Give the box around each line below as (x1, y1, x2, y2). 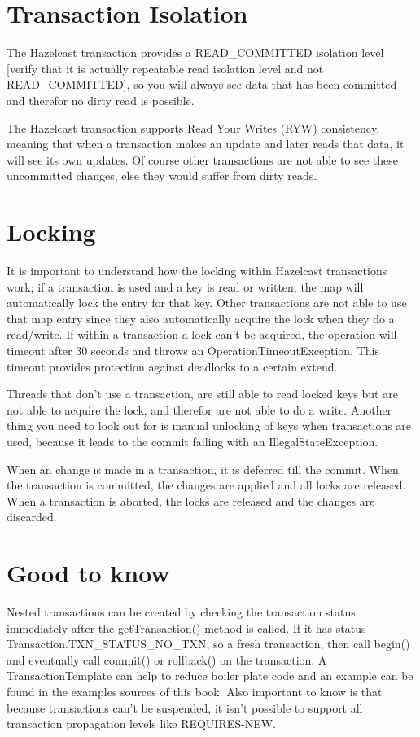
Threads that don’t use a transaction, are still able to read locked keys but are (7, 385, 398, 402)
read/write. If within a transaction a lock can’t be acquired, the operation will (7, 326, 397, 343)
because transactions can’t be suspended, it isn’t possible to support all (7, 699, 363, 716)
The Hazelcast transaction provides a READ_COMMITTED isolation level (7, 44, 384, 61)
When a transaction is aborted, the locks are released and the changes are (7, 492, 375, 509)
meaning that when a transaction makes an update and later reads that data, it (7, 135, 405, 152)
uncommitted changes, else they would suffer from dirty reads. (7, 167, 317, 184)
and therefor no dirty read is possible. (7, 91, 195, 108)
